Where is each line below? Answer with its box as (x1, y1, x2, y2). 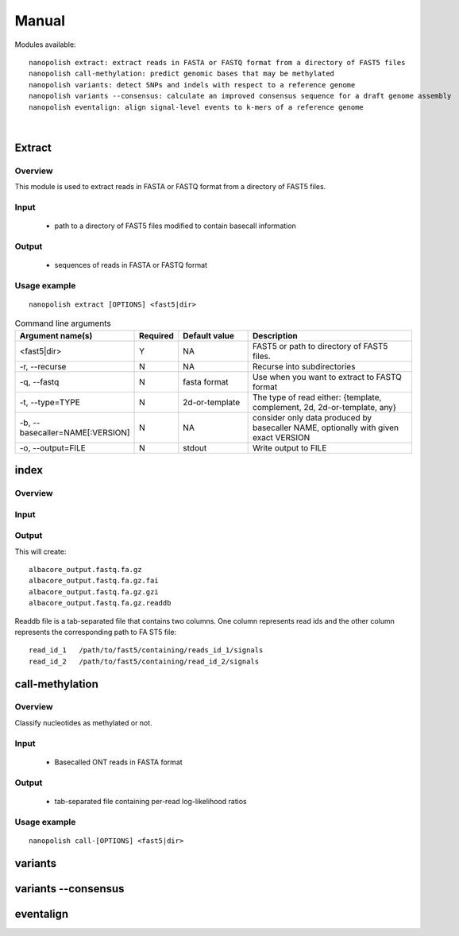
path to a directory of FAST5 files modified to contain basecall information (54, 221, 297, 230)
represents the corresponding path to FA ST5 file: (14, 627, 177, 636)
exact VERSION (252, 431, 310, 443)
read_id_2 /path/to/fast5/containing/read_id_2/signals (29, 656, 260, 666)
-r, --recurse (19, 361, 67, 372)
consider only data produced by (252, 412, 372, 423)
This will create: (14, 547, 67, 556)
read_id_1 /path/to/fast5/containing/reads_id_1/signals (29, 646, 264, 655)
